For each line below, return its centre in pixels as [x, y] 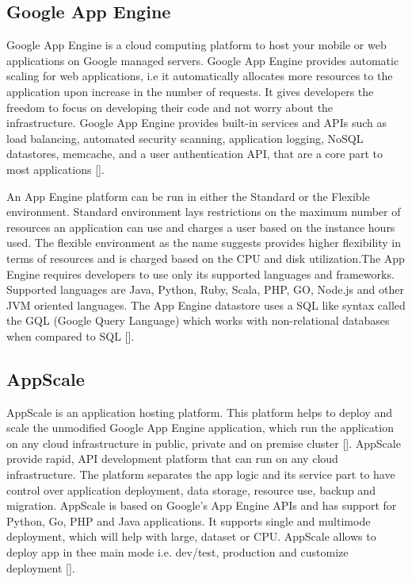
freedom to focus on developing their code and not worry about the [170, 107]
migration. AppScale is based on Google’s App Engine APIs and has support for [202, 505]
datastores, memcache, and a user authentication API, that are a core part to [195, 154]
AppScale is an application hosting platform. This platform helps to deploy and [199, 412]
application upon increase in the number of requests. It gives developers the [190, 91]
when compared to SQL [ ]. [71, 335]
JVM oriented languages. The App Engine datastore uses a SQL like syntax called [206, 304]
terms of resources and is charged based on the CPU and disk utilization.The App [206, 258]
